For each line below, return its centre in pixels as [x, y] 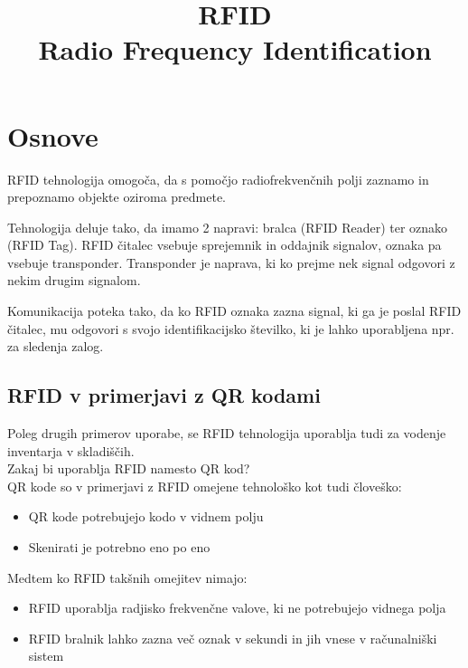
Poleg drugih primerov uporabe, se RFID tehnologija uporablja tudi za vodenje [227, 433]
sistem [46, 656]
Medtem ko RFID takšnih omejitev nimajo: [127, 577]
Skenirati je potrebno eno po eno [119, 547]
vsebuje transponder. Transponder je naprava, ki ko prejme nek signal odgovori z [231, 262]
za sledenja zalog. [56, 346]
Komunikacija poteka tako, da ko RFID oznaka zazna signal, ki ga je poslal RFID [234, 311]
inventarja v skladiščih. [71, 450]
